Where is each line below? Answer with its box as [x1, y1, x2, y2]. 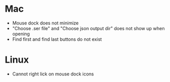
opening [12, 31, 30, 37]
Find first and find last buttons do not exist [12, 36, 102, 42]
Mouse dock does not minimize [12, 20, 79, 26]
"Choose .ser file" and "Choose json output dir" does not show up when [12, 25, 165, 31]
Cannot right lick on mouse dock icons [12, 71, 94, 77]
